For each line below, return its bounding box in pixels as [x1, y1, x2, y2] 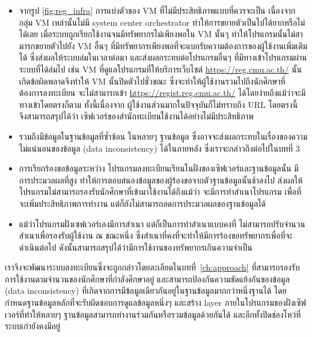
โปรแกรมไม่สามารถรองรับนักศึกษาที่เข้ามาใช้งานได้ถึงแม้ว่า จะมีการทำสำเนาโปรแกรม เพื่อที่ [19, 185, 302, 198]
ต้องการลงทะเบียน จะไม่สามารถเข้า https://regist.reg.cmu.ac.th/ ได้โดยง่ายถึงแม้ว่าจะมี [19, 86, 306, 99]
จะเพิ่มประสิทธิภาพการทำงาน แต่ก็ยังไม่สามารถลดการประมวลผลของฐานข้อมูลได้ [19, 197, 266, 209]
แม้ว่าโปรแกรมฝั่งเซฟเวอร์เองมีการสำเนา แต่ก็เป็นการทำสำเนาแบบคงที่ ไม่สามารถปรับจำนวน [19, 217, 305, 230]
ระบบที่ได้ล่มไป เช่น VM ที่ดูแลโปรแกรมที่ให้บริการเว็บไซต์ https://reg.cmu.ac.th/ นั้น [19, 62, 302, 75]
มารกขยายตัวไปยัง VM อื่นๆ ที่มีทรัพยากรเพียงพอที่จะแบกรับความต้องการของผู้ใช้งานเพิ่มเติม [19, 39, 308, 52]
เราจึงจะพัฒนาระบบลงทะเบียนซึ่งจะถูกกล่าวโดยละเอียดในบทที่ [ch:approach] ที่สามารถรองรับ [5, 261, 300, 273]
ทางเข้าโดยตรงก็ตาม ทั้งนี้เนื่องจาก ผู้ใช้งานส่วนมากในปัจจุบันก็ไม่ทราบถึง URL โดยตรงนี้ [19, 98, 298, 110]
